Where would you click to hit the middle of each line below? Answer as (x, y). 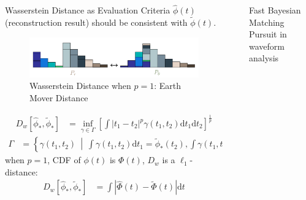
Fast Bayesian (275, 10)
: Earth (167, 86)
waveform (267, 46)
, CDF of (64, 160)
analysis (264, 58)
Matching (267, 22)
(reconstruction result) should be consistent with (96, 22)
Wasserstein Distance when (80, 86)
